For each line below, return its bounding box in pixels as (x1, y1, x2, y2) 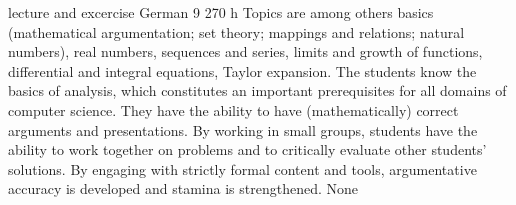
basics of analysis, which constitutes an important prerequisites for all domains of (8, 80, 507, 101)
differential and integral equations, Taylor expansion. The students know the (8, 60, 477, 81)
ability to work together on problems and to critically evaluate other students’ (8, 139, 487, 160)
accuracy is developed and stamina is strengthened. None (8, 178, 358, 199)
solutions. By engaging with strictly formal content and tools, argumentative (8, 158, 477, 179)
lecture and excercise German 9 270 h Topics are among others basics (8, 2, 434, 22)
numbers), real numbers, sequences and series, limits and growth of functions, (8, 41, 483, 62)
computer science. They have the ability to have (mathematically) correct (8, 99, 459, 120)
